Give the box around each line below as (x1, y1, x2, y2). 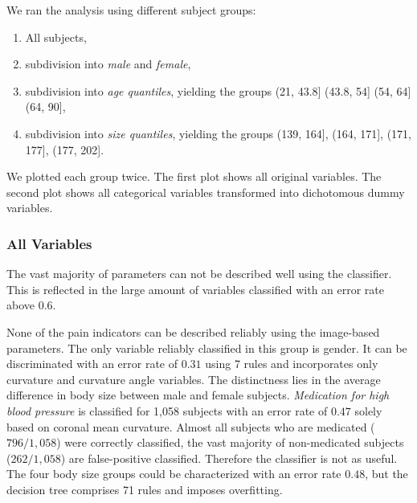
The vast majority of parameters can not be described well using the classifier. (6, 265, 392, 282)
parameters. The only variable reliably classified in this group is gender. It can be (6, 339, 407, 356)
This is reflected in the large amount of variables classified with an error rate (6, 280, 385, 297)
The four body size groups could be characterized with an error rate (6, 465, 341, 482)
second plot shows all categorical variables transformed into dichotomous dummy (6, 183, 405, 200)
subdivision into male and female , (25, 55, 191, 72)
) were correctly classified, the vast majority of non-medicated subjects (56, 434, 404, 451)
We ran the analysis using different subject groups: (6, 2, 256, 18)
